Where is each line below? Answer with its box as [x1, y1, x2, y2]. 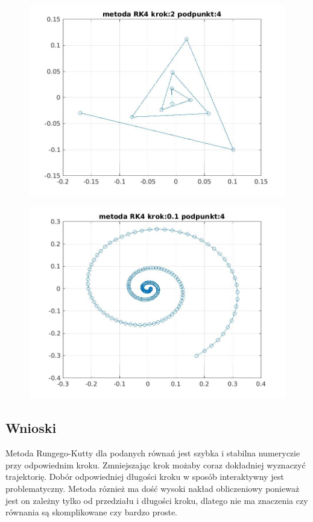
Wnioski [5, 418, 57, 437]
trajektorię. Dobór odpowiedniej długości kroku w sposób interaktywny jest [5, 470, 284, 483]
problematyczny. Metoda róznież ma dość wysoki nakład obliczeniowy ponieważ [5, 482, 300, 494]
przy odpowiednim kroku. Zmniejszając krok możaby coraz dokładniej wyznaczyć [5, 458, 306, 471]
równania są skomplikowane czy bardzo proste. [5, 506, 177, 518]
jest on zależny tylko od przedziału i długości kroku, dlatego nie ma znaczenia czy [5, 494, 308, 506]
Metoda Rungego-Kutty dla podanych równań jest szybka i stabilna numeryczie [5, 447, 300, 459]
